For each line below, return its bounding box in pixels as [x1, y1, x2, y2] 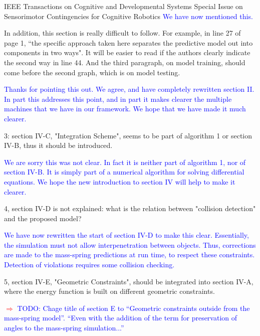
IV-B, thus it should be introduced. [4, 140, 113, 150]
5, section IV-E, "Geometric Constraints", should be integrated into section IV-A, [4, 276, 253, 286]
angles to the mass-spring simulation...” [4, 322, 124, 333]
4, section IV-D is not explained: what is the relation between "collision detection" [4, 203, 256, 214]
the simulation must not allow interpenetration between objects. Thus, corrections [4, 239, 256, 250]
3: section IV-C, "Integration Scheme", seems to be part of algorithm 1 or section [4, 130, 252, 140]
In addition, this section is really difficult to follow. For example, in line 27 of [4, 28, 241, 38]
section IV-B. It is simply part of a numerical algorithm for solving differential [4, 166, 244, 177]
